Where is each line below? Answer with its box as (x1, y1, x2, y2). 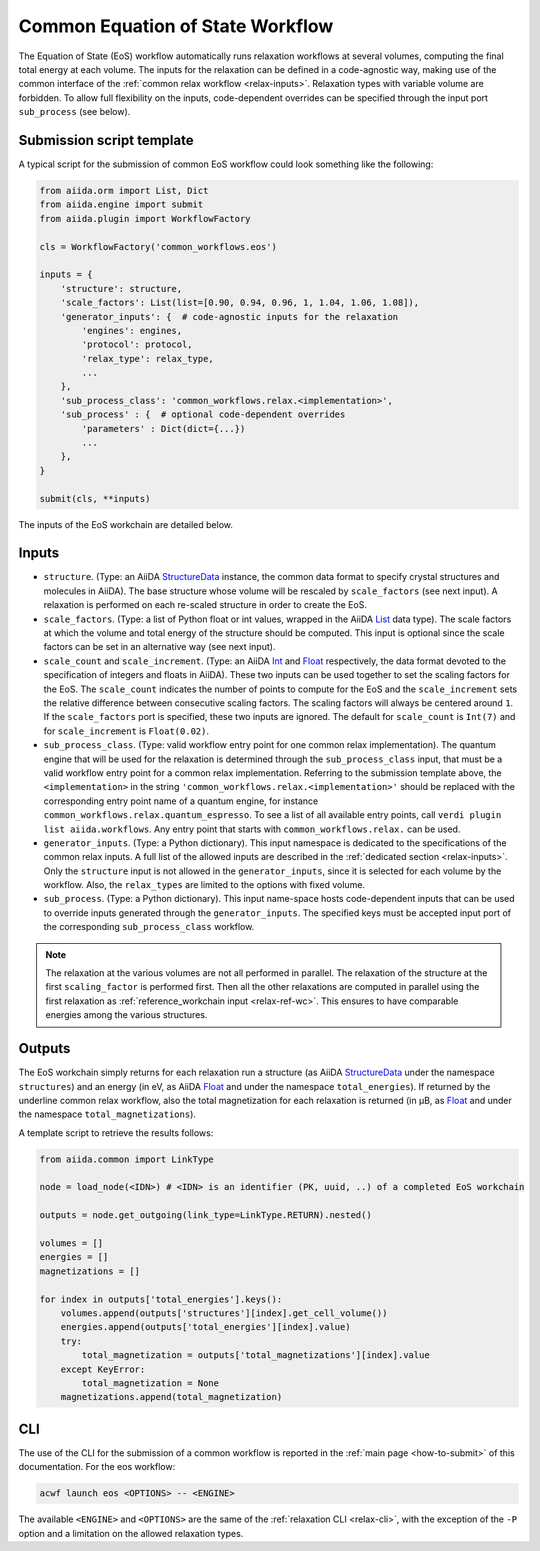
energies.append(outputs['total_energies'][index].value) (60, 1321, 351, 1333)
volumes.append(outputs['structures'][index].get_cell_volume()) (60, 1307, 388, 1319)
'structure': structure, (60, 283, 183, 294)
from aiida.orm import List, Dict (39, 185, 209, 196)
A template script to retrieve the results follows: (18, 1126, 214, 1139)
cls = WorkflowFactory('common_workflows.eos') (39, 241, 277, 252)
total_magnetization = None (81, 1377, 220, 1389)
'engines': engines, (81, 325, 183, 336)
